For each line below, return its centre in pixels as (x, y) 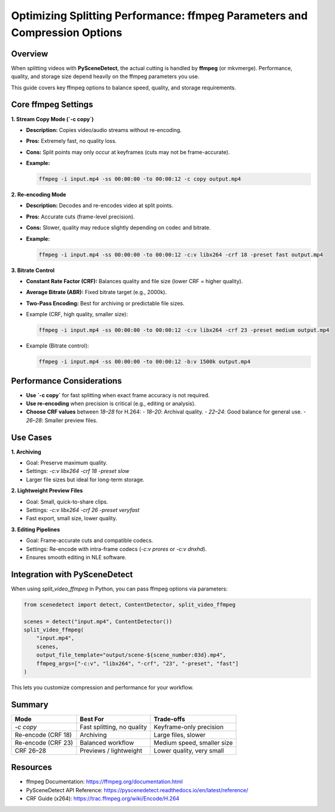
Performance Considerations (67, 381)
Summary (30, 704)
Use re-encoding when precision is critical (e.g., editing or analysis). (111, 404)
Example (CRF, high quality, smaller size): (77, 314)
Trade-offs (169, 719)
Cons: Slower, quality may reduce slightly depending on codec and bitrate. (118, 227)
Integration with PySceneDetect (72, 574)
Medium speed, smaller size (193, 742)
